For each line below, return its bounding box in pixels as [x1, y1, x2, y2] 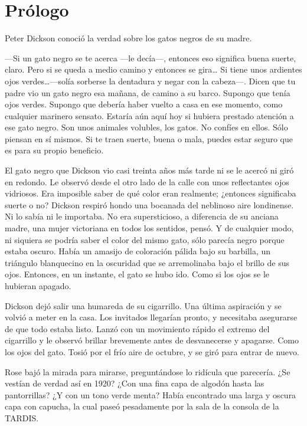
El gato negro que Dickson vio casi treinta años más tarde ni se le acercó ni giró [5, 164, 294, 176]
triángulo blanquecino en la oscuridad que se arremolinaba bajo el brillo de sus [5, 256, 289, 268]
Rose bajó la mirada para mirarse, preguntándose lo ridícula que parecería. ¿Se [5, 365, 290, 378]
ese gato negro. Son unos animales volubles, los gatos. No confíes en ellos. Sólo [5, 121, 288, 133]
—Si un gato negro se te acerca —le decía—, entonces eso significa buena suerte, [5, 51, 296, 64]
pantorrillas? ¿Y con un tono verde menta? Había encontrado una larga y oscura [5, 388, 296, 401]
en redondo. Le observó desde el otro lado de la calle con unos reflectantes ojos [5, 175, 289, 188]
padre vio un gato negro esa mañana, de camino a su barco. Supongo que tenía [5, 86, 290, 99]
